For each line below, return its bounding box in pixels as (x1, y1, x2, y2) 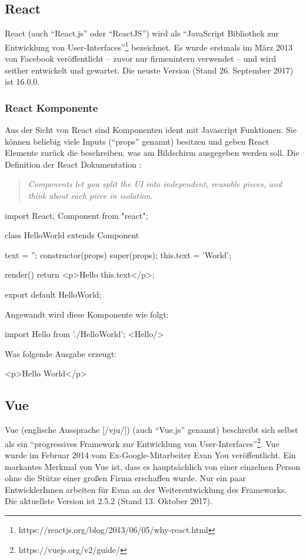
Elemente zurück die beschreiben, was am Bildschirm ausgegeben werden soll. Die (5, 146, 300, 159)
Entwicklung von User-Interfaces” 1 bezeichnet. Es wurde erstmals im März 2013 (5, 39, 292, 53)
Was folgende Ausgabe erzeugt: (5, 347, 117, 359)
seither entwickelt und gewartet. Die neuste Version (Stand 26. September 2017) (5, 64, 294, 76)
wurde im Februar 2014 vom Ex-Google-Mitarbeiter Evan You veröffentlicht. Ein (5, 449, 296, 461)
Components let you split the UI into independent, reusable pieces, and (28, 178, 282, 190)
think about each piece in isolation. (28, 189, 153, 202)
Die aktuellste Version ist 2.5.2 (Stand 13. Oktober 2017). (5, 495, 212, 507)
